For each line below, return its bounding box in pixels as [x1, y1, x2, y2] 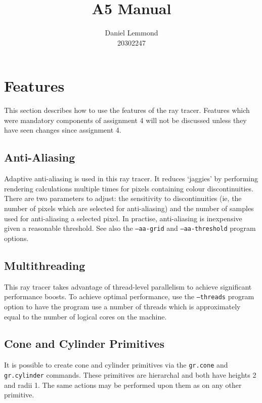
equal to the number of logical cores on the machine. [4, 311, 167, 321]
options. [4, 232, 29, 243]
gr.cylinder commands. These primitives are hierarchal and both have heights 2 [4, 369, 256, 380]
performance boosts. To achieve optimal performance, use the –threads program [4, 291, 254, 302]
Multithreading [4, 257, 85, 273]
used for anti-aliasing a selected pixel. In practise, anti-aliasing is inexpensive [4, 213, 242, 223]
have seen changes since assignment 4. [4, 125, 121, 135]
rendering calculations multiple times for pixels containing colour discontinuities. [4, 183, 253, 193]
